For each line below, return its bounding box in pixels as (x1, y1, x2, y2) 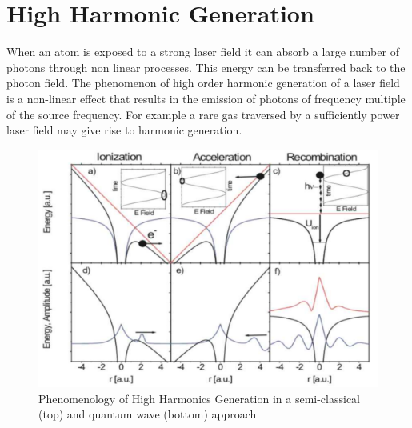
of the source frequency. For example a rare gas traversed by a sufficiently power (6, 106, 400, 122)
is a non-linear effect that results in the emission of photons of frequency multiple (6, 90, 406, 106)
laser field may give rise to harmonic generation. (6, 122, 242, 138)
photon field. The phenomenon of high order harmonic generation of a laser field (6, 74, 400, 91)
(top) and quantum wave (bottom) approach (38, 406, 257, 422)
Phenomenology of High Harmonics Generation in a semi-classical (38, 390, 360, 406)
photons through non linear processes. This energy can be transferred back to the (6, 58, 406, 75)
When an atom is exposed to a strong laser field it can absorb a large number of (6, 43, 399, 60)
